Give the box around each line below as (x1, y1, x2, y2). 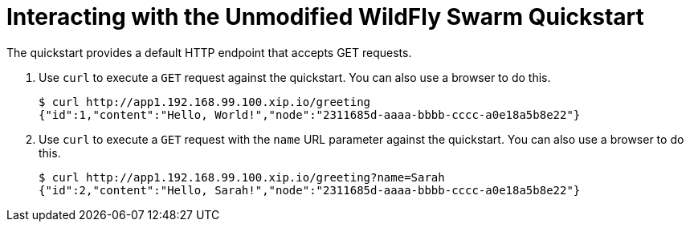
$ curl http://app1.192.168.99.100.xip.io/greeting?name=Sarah (39, 170, 445, 184)
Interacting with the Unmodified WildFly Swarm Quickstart (6, 3, 644, 31)
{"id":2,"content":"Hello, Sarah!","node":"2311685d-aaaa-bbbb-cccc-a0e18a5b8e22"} (39, 183, 581, 197)
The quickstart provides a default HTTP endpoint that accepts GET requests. (6, 45, 412, 59)
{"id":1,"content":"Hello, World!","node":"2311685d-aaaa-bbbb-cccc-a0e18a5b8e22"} (39, 108, 581, 121)
